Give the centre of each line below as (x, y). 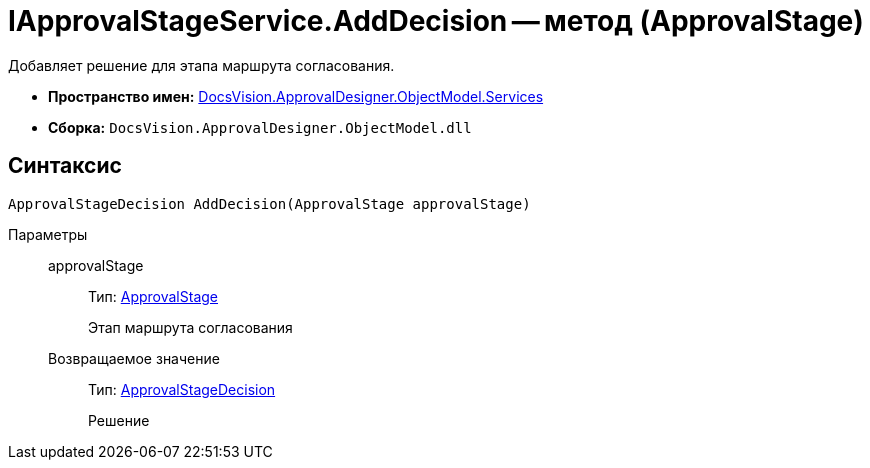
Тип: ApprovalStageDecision (182, 389)
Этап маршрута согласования (190, 327)
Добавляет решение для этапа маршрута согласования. (201, 65)
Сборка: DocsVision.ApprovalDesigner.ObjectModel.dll (260, 127)
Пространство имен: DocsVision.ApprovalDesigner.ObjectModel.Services (296, 96)
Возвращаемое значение (134, 358)
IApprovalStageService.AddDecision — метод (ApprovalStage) (436, 21)
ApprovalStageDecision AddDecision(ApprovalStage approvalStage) (269, 203)
